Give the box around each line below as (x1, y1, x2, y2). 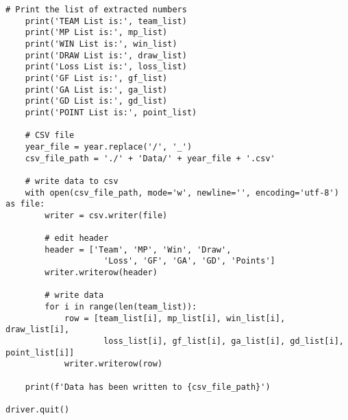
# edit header (45, 233, 109, 244)
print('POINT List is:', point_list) (25, 107, 197, 117)
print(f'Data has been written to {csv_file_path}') (25, 382, 271, 392)
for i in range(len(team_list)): (45, 302, 197, 312)
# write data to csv (25, 176, 119, 186)
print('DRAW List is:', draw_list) (25, 50, 187, 60)
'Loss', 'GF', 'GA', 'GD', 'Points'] (103, 256, 275, 266)
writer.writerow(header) (45, 268, 158, 278)
